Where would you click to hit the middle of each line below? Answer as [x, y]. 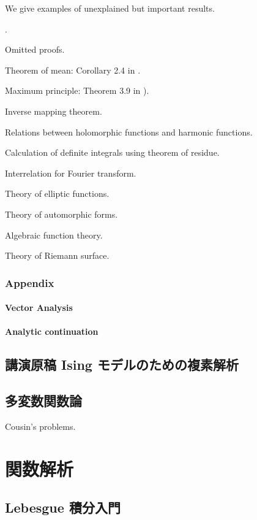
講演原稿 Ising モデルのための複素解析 [122, 365]
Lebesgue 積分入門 [63, 507]
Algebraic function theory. [54, 235]
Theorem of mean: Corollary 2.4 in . [73, 70]
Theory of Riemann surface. [57, 255]
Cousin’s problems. [40, 426]
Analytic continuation [52, 331]
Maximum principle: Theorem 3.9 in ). [77, 90]
